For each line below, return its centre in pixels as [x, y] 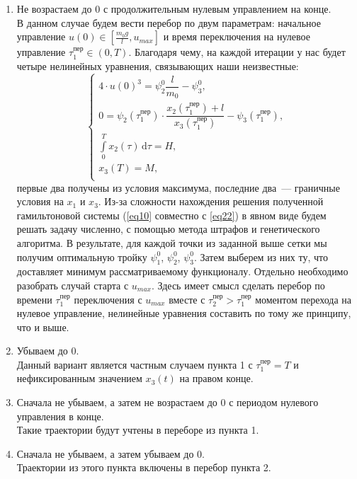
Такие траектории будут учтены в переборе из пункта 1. [138, 430]
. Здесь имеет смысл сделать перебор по [238, 285]
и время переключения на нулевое [237, 36]
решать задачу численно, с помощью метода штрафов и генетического [168, 229]
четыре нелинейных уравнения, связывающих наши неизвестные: [158, 65]
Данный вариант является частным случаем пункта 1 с [135, 364]
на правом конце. [216, 378]
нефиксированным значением [79, 378]
